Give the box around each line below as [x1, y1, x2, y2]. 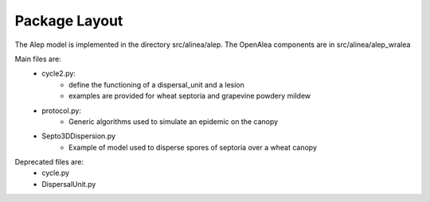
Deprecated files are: [14, 157, 84, 167]
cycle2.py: [41, 68, 76, 79]
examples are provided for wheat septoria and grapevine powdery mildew [68, 91, 311, 101]
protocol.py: [41, 106, 81, 115]
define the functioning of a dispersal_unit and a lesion [68, 80, 244, 89]
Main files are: [14, 54, 61, 64]
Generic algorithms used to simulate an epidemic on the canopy [68, 116, 279, 126]
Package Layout [14, 12, 123, 29]
